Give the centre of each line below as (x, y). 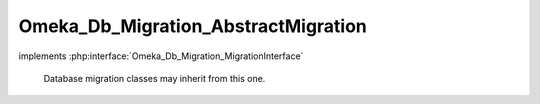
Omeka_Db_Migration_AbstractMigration (192, 26)
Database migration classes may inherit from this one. (154, 78)
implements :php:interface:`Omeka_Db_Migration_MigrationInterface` (161, 56)
